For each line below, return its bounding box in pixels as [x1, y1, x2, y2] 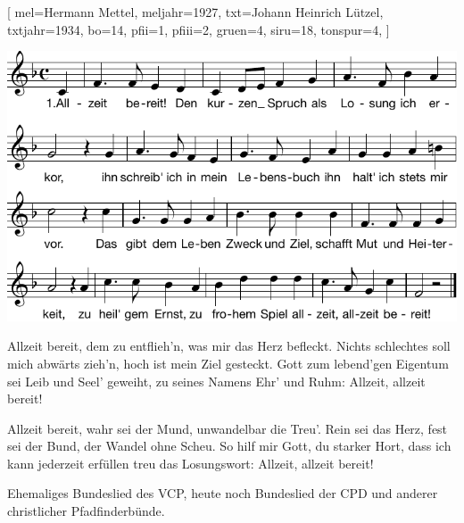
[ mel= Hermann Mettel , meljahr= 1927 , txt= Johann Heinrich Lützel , [7, 3, 384, 21]
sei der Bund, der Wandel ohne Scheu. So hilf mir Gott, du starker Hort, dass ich [7, 436, 452, 455]
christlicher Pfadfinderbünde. [7, 502, 165, 520]
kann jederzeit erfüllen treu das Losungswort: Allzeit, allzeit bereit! [7, 453, 374, 472]
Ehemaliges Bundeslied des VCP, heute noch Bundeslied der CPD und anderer [7, 484, 438, 502]
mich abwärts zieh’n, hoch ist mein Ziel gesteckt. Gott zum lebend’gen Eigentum [7, 353, 449, 372]
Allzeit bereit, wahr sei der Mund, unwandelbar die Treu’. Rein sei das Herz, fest [7, 419, 448, 437]
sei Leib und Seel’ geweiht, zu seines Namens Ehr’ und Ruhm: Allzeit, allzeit [7, 371, 426, 390]
